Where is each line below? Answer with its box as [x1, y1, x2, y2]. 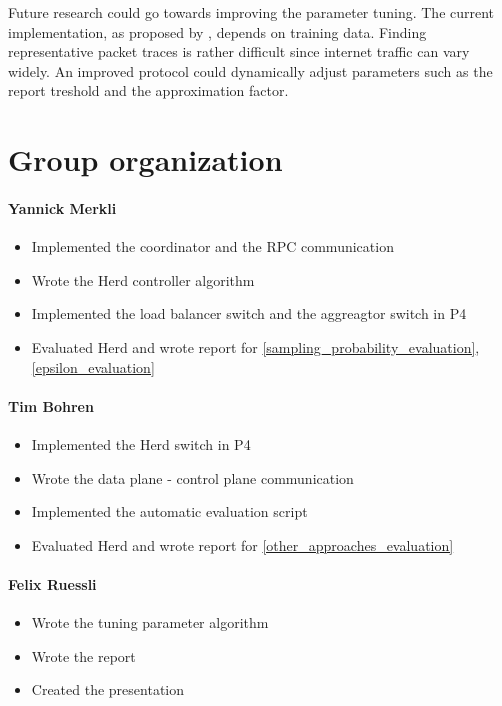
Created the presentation [31, 679, 185, 700]
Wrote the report [31, 645, 136, 666]
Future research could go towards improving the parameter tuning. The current [8, 2, 495, 22]
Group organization [8, 139, 283, 180]
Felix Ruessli [8, 573, 97, 594]
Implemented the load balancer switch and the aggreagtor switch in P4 [31, 303, 467, 324]
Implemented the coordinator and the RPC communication [31, 236, 394, 257]
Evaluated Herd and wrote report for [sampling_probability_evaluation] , [31, 336, 480, 357]
